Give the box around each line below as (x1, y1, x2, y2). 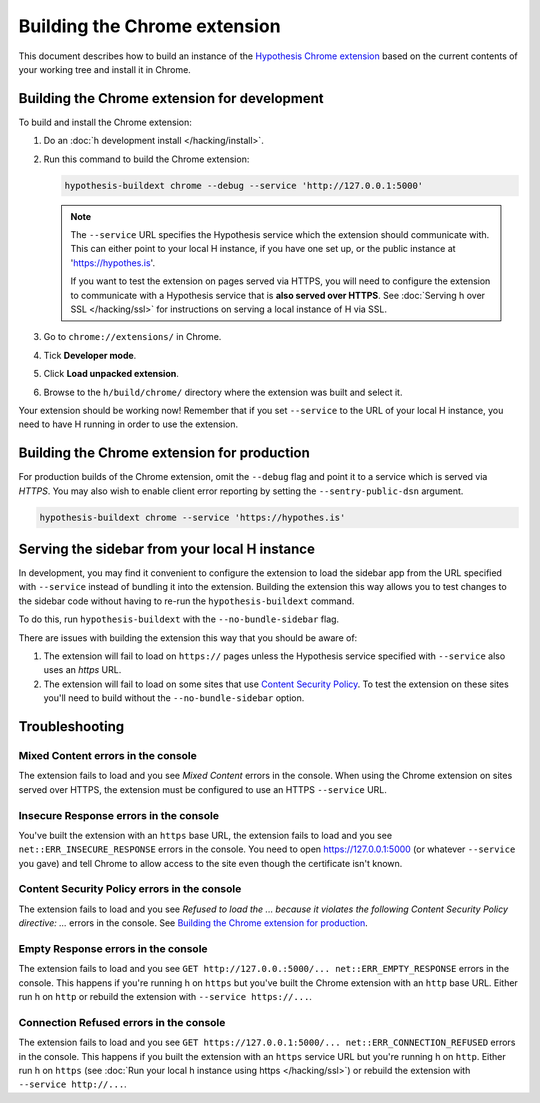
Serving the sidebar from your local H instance (18, 540, 315, 557)
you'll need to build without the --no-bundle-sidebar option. (43, 692, 305, 704)
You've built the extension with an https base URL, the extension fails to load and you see (18, 829, 393, 841)
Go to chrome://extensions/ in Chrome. (43, 331, 222, 343)
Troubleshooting (18, 718, 125, 735)
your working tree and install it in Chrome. (18, 63, 192, 75)
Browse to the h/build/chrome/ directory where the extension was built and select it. (43, 386, 403, 398)
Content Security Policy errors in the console (18, 882, 242, 896)
